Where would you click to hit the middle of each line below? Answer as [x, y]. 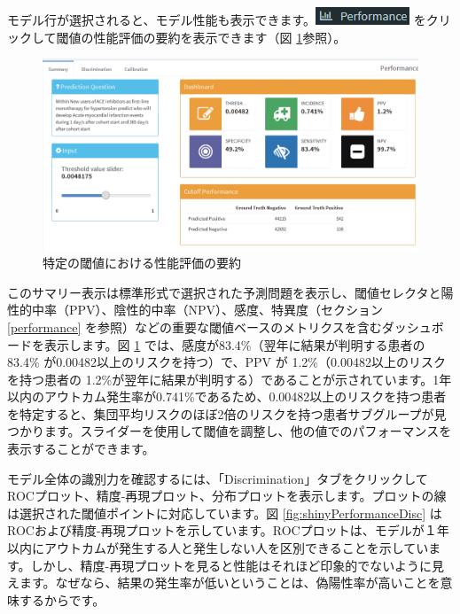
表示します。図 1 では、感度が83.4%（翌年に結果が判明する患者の [234, 344]
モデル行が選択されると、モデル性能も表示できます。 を [217, 19]
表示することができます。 [81, 449]
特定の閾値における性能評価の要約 [142, 263]
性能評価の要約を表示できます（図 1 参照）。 [220, 37]
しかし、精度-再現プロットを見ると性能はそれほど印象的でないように [231, 565]
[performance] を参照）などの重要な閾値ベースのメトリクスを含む [195, 326]
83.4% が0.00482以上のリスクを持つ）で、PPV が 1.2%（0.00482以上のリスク [226, 362]
